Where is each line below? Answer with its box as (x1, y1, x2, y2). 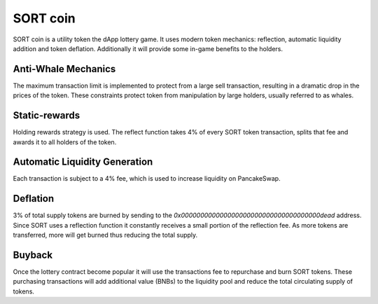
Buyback (13, 249, 52, 261)
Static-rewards (13, 109, 80, 122)
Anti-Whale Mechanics (13, 63, 116, 75)
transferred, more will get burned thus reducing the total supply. (13, 231, 198, 240)
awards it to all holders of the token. (13, 137, 117, 146)
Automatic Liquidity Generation (13, 156, 153, 168)
